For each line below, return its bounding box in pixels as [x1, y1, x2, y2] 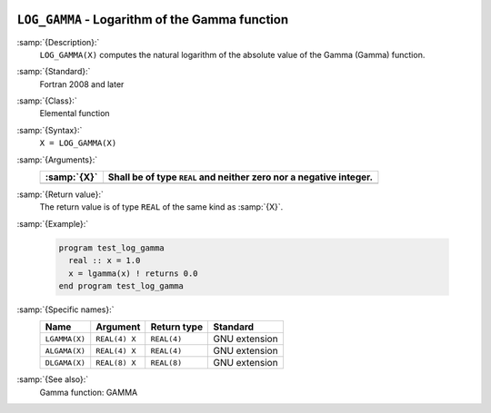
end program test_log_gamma [58, 280, 184, 290]
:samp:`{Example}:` [16, 218, 89, 229]
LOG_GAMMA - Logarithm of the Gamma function [16, 12, 289, 27]
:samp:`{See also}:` [16, 374, 89, 385]
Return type [150, 320, 204, 333]
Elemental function [39, 108, 110, 119]
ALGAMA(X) [45, 346, 86, 356]
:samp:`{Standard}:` [16, 66, 91, 77]
